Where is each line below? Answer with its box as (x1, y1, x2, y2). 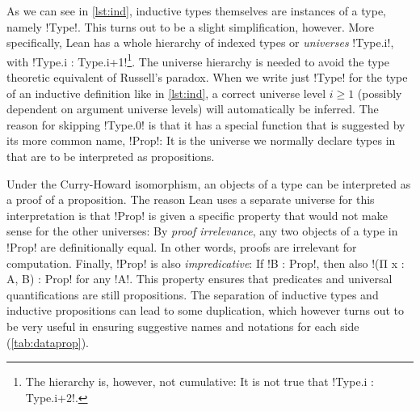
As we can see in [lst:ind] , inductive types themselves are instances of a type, (6, 2, 386, 19)
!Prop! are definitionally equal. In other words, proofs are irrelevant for (6, 238, 357, 255)
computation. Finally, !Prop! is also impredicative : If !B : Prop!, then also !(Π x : (6, 254, 405, 271)
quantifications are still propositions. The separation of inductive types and (6, 286, 379, 303)
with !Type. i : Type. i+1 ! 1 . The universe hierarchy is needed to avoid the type (6, 50, 390, 70)
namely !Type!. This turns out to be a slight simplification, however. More (6, 18, 375, 35)
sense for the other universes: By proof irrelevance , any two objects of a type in (6, 222, 398, 239)
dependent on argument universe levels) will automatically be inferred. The (6, 100, 379, 117)
